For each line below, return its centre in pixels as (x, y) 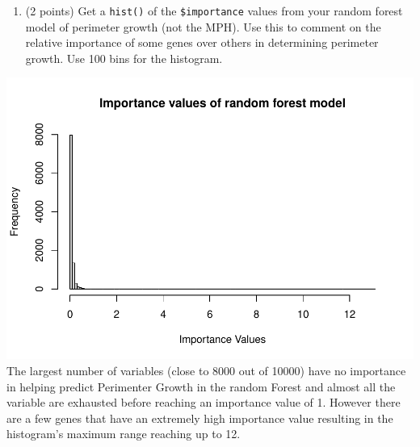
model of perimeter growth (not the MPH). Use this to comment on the (203, 26)
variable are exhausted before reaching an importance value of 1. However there (204, 402)
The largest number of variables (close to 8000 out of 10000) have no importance (206, 370)
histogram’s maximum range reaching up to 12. (124, 434)
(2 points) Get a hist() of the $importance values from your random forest (214, 10)
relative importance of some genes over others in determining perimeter (202, 42)
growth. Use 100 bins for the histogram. (124, 58)
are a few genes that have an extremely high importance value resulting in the (200, 418)
